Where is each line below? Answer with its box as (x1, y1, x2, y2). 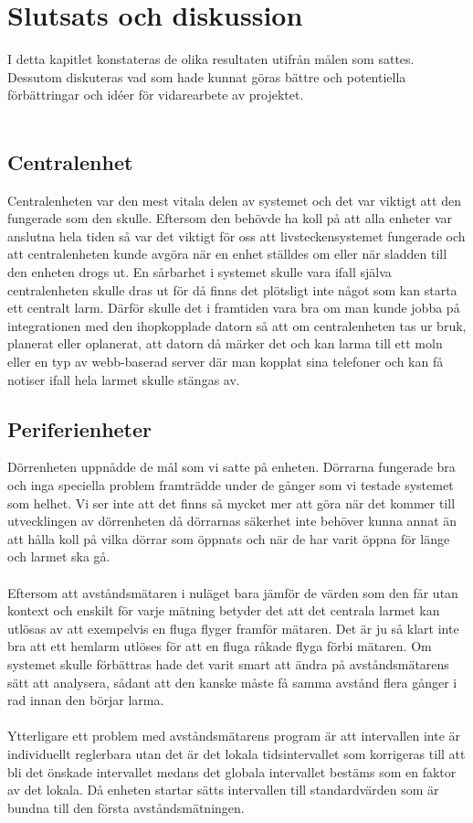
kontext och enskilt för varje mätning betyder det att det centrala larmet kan (7, 601, 440, 620)
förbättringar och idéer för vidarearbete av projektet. (7, 85, 304, 104)
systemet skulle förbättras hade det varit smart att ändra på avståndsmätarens (7, 654, 449, 673)
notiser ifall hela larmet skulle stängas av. (7, 369, 240, 389)
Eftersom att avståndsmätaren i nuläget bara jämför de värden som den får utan (7, 583, 458, 602)
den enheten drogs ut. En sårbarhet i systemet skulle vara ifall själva (7, 262, 392, 282)
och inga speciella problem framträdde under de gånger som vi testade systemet (7, 476, 454, 495)
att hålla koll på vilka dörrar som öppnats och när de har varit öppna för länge (7, 529, 450, 548)
